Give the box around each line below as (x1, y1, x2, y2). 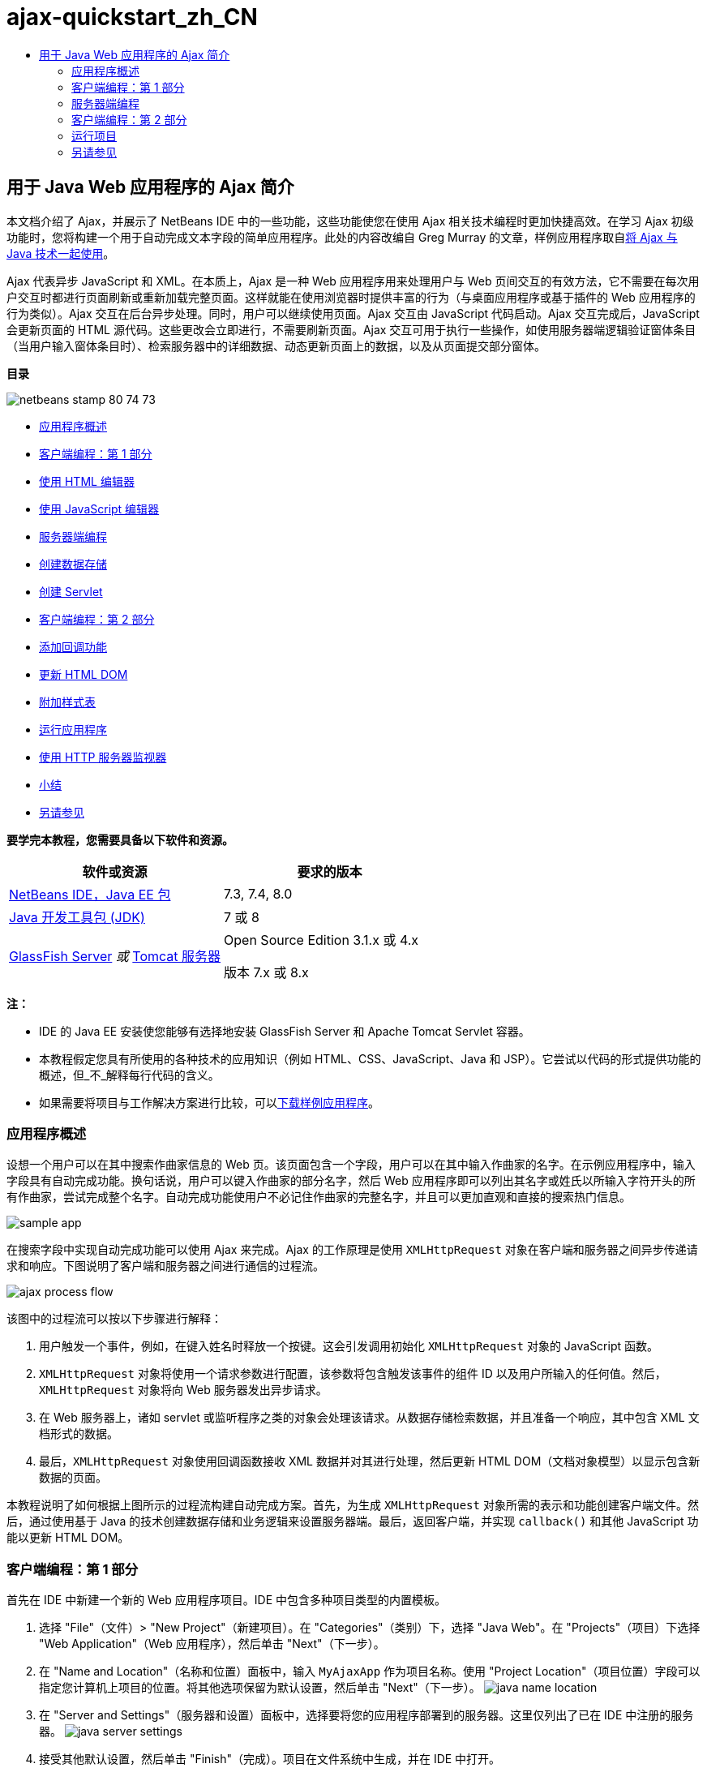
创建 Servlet (39, 584, 103, 599)
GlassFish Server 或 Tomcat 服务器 (9, 947, 221, 964)
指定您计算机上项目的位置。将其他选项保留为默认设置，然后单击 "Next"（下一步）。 (39, 1680, 481, 1695)
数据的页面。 (39, 1470, 107, 1485)
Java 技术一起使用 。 (6, 246, 115, 260)
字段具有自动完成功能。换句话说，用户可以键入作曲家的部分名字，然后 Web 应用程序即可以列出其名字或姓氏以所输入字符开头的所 (6, 1174, 696, 1188)
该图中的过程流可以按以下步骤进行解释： (6, 1311, 222, 1326)
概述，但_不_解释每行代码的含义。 (39, 1067, 220, 1082)
